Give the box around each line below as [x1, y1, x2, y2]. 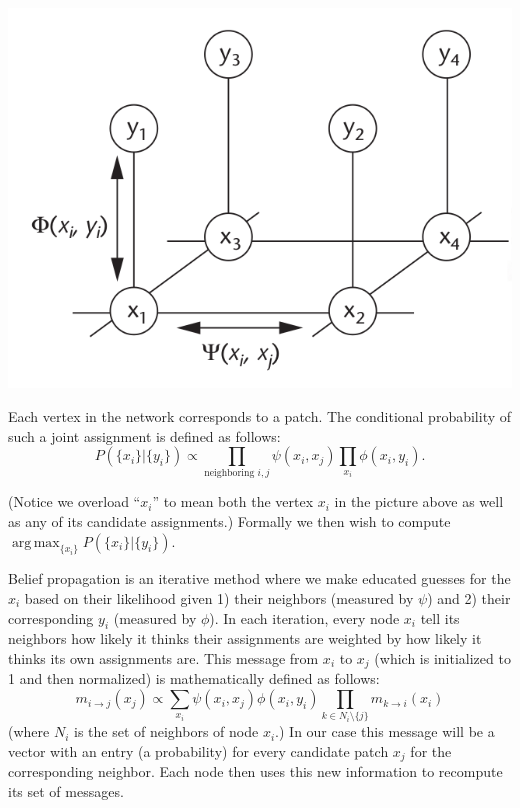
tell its [420, 607, 460, 628]
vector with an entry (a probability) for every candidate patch [8, 740, 389, 761]
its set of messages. [8, 781, 124, 802]
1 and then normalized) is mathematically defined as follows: [8, 668, 380, 689]
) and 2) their [427, 588, 511, 609]
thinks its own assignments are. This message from [8, 648, 319, 668]
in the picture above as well [334, 491, 504, 512]
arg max [11, 535, 60, 550]
